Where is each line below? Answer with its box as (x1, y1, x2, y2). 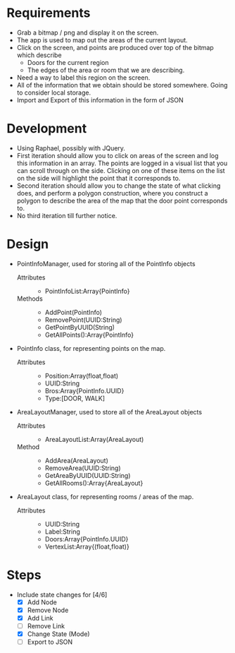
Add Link (27, 613, 53, 622)
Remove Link (27, 621, 65, 630)
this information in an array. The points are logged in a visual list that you (16, 159, 228, 167)
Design (6, 236, 49, 252)
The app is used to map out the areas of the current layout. (16, 35, 188, 44)
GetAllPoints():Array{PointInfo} (44, 330, 134, 339)
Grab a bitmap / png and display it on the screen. (16, 28, 159, 37)
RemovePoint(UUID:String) (44, 316, 122, 324)
